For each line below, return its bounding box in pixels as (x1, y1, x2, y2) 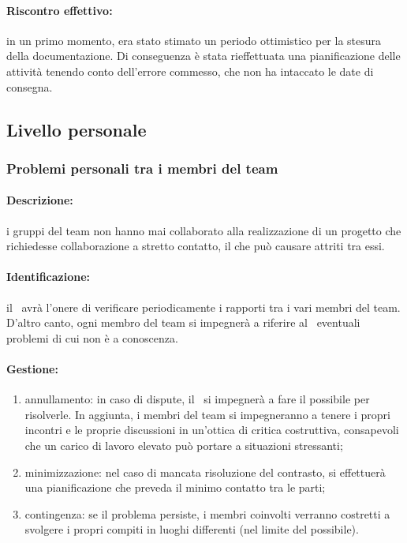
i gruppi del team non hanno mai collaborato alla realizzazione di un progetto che (6, 222, 401, 238)
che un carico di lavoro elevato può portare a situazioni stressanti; (24, 436, 343, 453)
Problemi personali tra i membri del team (6, 158, 278, 178)
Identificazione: (6, 268, 91, 285)
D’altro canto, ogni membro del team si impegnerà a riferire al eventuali (6, 314, 360, 331)
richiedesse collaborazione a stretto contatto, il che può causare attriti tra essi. (6, 238, 385, 254)
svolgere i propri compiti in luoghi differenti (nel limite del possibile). (24, 521, 359, 537)
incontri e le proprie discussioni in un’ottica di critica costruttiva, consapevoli (24, 421, 399, 438)
